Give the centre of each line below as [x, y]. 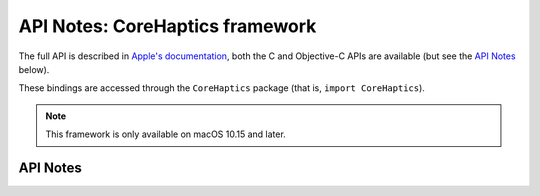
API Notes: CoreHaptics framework [167, 26]
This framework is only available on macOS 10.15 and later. [166, 134]
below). [34, 69]
